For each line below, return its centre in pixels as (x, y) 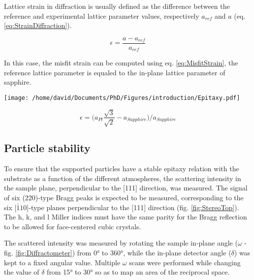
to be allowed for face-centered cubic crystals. (73, 226)
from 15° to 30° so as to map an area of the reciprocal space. (138, 272)
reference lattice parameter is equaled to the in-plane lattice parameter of (115, 72)
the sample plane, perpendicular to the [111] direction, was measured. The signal (126, 188)
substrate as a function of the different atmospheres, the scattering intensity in (123, 178)
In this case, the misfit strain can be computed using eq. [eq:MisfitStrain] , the (121, 63)
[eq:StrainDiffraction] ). (38, 25)
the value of (22, 272)
